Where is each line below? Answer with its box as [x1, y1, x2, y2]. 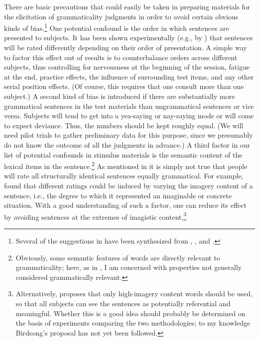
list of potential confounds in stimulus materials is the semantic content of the [4, 149, 243, 160]
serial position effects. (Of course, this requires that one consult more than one [4, 81, 244, 91]
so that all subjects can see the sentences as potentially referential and [15, 298, 231, 308]
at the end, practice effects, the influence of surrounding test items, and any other [4, 71, 254, 82]
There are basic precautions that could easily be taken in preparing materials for [4, 1, 251, 11]
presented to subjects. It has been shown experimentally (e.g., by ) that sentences [4, 32, 253, 43]
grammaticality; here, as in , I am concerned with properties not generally [15, 262, 242, 272]
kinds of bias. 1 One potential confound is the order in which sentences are [4, 21, 229, 33]
